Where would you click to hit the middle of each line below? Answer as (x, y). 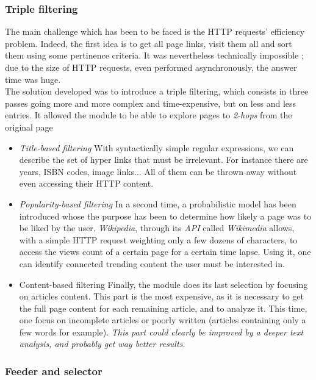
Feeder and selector (54, 371)
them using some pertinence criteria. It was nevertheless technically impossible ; (154, 55)
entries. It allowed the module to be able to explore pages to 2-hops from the (149, 115)
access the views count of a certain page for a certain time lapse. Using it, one (165, 252)
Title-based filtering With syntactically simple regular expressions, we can (156, 147)
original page (29, 127)
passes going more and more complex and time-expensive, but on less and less (151, 103)
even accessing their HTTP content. (86, 183)
